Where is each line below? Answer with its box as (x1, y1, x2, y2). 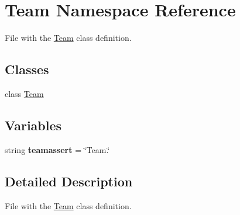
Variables (5, 116, 62, 134)
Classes (5, 60, 49, 78)
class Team (5, 87, 44, 99)
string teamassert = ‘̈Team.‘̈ (5, 143, 110, 155)
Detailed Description (5, 172, 133, 190)
